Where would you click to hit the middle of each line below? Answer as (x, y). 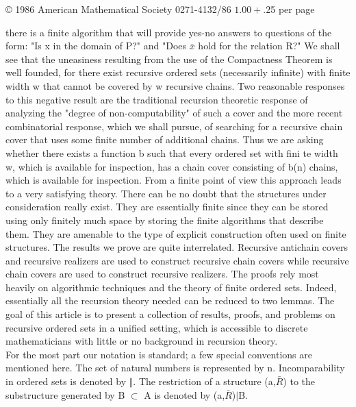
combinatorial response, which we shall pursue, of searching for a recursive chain (174, 126)
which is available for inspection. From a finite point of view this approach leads (174, 180)
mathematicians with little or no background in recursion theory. (142, 341)
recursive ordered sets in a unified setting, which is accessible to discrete (157, 327)
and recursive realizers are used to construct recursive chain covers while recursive (177, 260)
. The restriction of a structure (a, (204, 381)
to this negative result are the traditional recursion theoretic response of (157, 99)
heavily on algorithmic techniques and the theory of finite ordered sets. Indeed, (171, 287)
